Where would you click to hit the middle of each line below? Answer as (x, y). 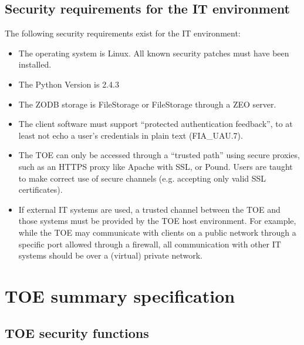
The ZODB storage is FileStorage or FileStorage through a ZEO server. (147, 104)
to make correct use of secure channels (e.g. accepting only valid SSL (142, 178)
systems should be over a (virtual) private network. (110, 255)
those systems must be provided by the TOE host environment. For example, (157, 221)
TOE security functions (77, 333)
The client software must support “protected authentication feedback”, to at (156, 124)
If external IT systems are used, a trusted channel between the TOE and (149, 209)
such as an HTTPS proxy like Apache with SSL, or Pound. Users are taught (156, 166)
